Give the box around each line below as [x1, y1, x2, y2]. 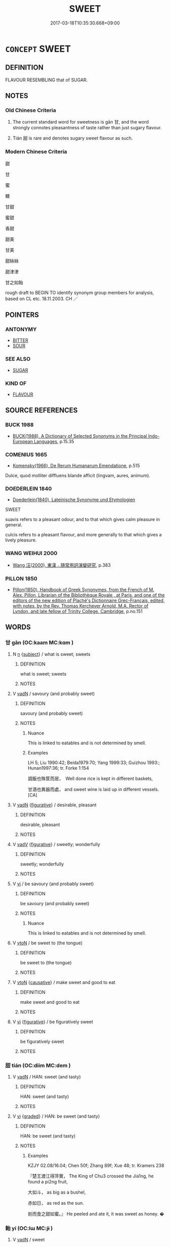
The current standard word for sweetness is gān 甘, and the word [12, 119, 149, 125]
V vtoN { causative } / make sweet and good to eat [12, 979, 115, 985]
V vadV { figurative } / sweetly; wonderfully [12, 841, 100, 847]
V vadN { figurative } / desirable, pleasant [12, 802, 97, 808]
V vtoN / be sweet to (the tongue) [12, 940, 82, 946]
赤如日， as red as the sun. [27, 1200, 84, 1206]
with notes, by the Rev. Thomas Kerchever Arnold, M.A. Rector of [12, 602, 149, 608]
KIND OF [5, 380, 27, 387]
